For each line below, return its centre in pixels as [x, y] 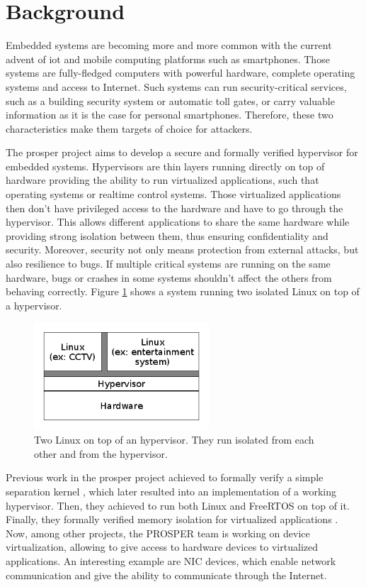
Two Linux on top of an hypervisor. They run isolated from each [174, 440]
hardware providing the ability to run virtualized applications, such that [162, 180]
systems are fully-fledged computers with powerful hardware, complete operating [181, 73]
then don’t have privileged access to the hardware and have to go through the [175, 208]
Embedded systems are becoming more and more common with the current [169, 45]
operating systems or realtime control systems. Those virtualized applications [173, 194]
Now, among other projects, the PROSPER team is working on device [158, 533]
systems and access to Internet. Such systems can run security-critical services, [176, 86]
